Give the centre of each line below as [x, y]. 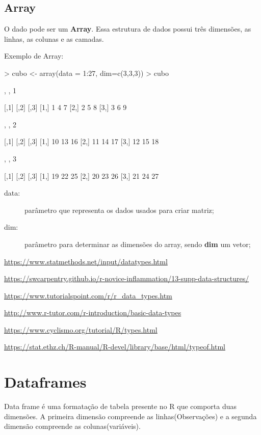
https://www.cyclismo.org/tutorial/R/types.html [81, 329]
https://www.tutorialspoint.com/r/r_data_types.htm [88, 295]
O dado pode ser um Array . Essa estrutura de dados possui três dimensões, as [128, 29]
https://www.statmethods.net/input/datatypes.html [86, 261]
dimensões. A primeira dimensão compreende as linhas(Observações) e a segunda [130, 416]
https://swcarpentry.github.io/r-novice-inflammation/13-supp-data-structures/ [127, 278]
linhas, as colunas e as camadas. [54, 38]
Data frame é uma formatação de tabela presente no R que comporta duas [121, 406]
